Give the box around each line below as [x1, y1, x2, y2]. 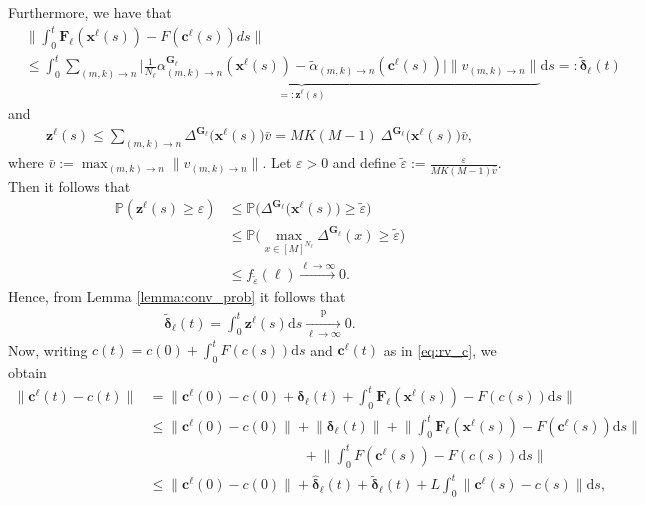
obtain [8, 362, 47, 383]
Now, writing [8, 339, 88, 360]
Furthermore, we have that [8, 2, 172, 22]
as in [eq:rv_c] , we [383, 339, 497, 360]
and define [332, 152, 396, 173]
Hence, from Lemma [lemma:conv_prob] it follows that [8, 286, 346, 307]
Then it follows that [8, 175, 131, 196]
